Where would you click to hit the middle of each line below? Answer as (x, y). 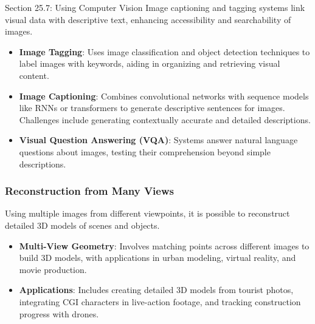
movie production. (53, 269)
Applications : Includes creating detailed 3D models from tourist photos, (156, 290)
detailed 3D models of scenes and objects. (82, 225)
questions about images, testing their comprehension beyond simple (145, 151)
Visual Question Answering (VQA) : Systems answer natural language (158, 140)
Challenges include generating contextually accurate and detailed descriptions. (165, 119)
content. (34, 75)
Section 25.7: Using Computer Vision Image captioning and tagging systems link (155, 7)
